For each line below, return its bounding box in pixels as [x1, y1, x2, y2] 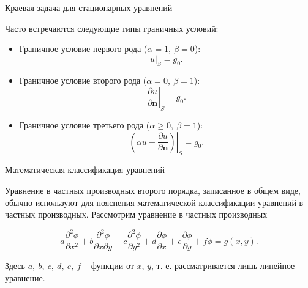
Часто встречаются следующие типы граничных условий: [5, 21, 219, 34]
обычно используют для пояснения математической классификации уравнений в [5, 196, 304, 209]
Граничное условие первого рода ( [19, 42, 148, 55]
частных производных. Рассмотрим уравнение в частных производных [5, 208, 268, 221]
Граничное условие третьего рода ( [19, 118, 150, 131]
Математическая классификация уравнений [5, 163, 165, 176]
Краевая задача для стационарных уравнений [5, 1, 173, 13]
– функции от [84, 259, 134, 272]
